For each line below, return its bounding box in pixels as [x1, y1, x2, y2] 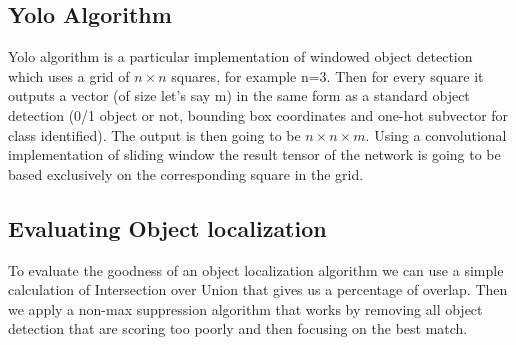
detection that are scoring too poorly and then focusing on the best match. [8, 318, 468, 339]
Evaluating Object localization [8, 212, 327, 243]
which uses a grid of [8, 65, 130, 86]
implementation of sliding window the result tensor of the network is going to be [8, 144, 501, 165]
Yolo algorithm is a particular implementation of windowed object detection [8, 46, 473, 67]
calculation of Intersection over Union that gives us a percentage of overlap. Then [8, 279, 508, 300]
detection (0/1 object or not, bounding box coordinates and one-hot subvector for [8, 104, 509, 125]
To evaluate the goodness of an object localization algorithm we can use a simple [8, 259, 504, 280]
